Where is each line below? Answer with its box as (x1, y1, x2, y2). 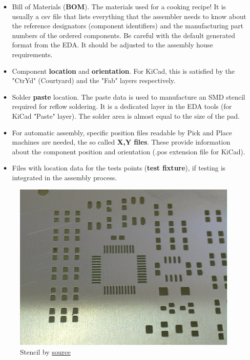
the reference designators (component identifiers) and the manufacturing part (12, 21, 244, 31)
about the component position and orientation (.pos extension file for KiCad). (12, 146, 245, 156)
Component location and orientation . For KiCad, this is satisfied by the (12, 65, 235, 76)
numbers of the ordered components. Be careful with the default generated (12, 30, 235, 40)
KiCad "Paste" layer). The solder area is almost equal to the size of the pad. (12, 110, 240, 121)
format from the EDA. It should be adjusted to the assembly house (12, 40, 213, 50)
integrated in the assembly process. (12, 172, 117, 182)
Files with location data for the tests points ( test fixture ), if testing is (12, 163, 226, 173)
